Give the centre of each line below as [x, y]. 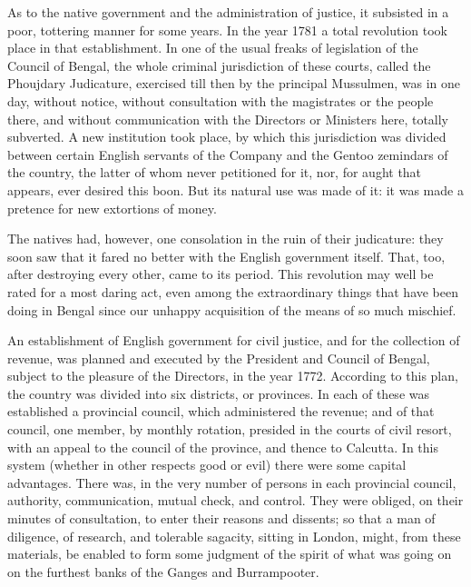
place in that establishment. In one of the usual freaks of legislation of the [213, 48]
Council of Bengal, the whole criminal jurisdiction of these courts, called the [219, 65]
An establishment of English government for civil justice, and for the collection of [234, 340]
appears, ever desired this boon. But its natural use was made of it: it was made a [235, 189]
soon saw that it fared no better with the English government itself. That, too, [226, 256]
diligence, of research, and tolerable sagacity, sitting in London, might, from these [234, 536]
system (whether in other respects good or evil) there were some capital [207, 465]
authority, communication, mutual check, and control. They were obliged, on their [235, 500]
